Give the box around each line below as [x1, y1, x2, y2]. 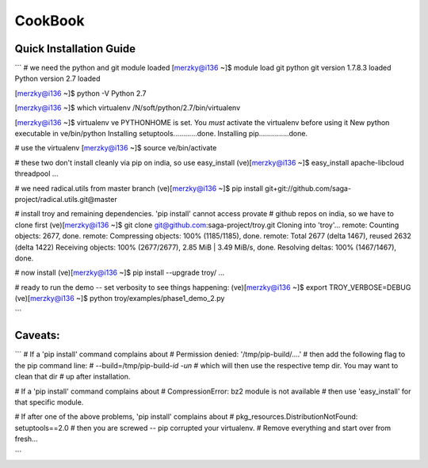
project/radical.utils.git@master [14, 194, 118, 204]
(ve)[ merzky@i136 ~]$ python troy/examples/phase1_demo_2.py [14, 294, 225, 303]
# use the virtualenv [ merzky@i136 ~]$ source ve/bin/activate [14, 143, 217, 153]
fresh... [14, 434, 39, 443]
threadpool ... [14, 169, 59, 178]
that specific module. [14, 397, 84, 407]
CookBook [14, 12, 85, 29]
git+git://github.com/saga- [264, 183, 352, 193]
